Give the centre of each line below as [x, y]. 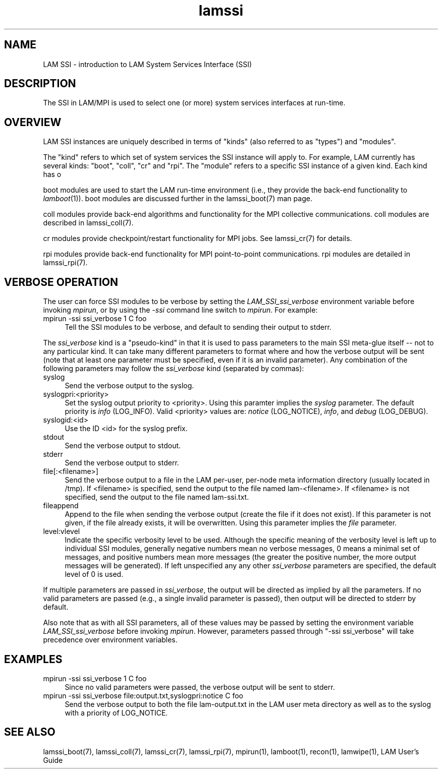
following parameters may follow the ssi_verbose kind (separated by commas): [174, 369]
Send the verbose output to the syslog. [129, 386]
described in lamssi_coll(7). [88, 223]
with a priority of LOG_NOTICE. [116, 712]
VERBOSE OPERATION [61, 282]
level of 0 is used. [94, 574]
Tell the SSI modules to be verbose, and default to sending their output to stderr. [198, 327]
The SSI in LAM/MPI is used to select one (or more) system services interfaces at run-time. [194, 103]
